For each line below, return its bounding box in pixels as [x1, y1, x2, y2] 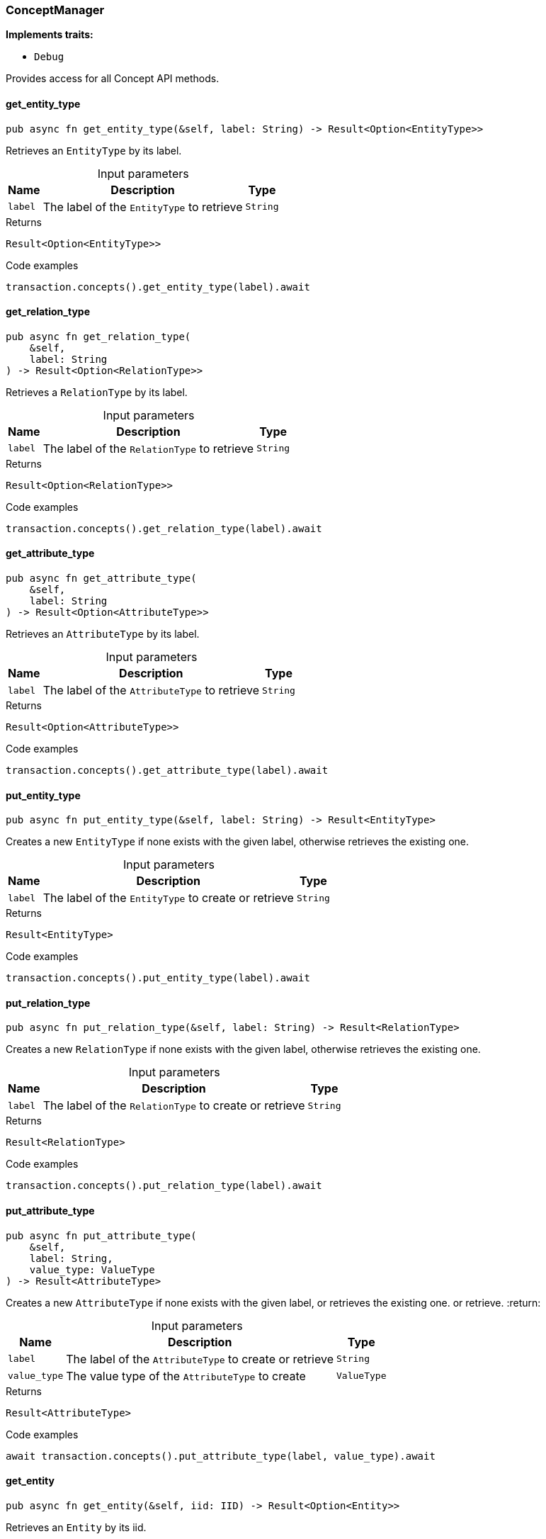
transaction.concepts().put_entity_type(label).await [6, 972, 310, 984]
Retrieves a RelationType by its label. [6, 385, 188, 398]
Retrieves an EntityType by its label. [6, 144, 182, 157]
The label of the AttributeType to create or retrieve [66, 1351, 334, 1366]
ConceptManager [6, 3, 105, 17]
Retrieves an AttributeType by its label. [6, 628, 200, 641]
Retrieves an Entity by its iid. [6, 1521, 147, 1533]
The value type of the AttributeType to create [66, 1368, 306, 1383]
